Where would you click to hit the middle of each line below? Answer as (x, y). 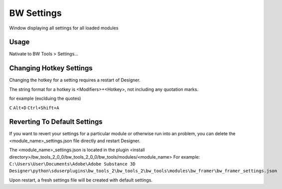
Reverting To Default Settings (56, 122)
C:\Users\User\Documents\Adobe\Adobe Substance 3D (72, 164)
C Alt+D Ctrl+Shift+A (34, 108)
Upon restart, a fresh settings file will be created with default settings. (81, 180)
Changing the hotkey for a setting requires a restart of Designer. (75, 80)
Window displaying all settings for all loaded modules (64, 28)
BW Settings (35, 13)
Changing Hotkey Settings (51, 68)
